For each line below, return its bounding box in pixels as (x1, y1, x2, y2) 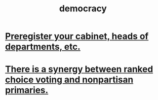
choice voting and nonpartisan (5, 74, 133, 85)
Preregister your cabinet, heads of (5, 31, 149, 42)
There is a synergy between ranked (5, 64, 153, 75)
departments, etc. (5, 41, 80, 52)
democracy (59, 3, 107, 14)
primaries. (5, 85, 48, 96)
